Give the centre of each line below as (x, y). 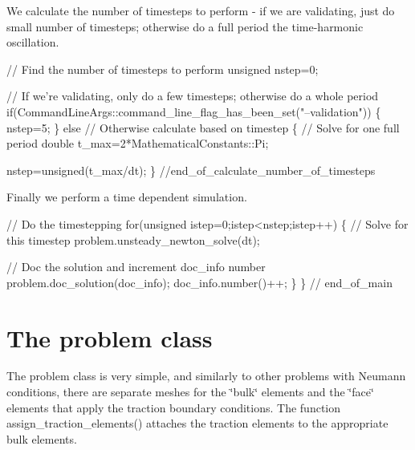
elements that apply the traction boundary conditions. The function (174, 407)
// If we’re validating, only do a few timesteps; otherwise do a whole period (193, 96)
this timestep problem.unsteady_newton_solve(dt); (133, 239)
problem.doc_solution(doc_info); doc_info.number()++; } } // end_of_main (199, 282)
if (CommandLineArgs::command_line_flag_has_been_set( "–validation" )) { (194, 111)
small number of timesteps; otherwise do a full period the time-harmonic (185, 26)
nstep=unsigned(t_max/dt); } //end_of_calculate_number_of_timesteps (191, 170)
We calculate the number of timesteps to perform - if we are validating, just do (201, 10)
